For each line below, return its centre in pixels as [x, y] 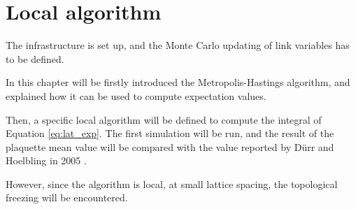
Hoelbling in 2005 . [46, 160]
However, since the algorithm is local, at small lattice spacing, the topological [172, 183]
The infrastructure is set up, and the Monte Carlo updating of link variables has [178, 45]
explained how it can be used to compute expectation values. [136, 95]
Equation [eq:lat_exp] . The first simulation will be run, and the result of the [170, 133]
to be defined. [35, 58]
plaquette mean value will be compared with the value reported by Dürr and [170, 146]
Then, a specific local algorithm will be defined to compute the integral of [164, 119]
